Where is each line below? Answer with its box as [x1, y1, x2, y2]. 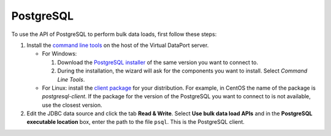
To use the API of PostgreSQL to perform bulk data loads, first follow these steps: [11, 30, 217, 38]
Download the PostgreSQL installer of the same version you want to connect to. [57, 59, 259, 66]
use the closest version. [42, 101, 102, 109]
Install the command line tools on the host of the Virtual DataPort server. [26, 41, 209, 49]
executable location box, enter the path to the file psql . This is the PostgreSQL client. [26, 118, 245, 126]
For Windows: [42, 50, 77, 57]
